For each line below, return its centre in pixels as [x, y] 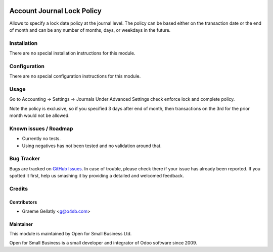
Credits [18, 188]
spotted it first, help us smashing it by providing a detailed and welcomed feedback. [97, 176]
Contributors [23, 202]
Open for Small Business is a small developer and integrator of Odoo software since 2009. [103, 242]
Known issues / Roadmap [41, 129]
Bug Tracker [25, 159]
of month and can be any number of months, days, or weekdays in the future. [90, 30]
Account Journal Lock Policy [56, 11]
